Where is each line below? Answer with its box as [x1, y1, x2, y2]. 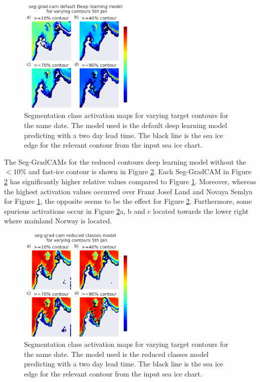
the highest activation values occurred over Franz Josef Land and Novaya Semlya [4, 186, 253, 196]
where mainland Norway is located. [4, 215, 112, 226]
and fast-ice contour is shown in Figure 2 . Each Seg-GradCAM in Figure [28, 166, 251, 177]
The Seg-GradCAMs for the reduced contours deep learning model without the [4, 156, 246, 167]
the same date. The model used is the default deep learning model [24, 119, 227, 130]
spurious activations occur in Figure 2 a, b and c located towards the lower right [4, 205, 249, 216]
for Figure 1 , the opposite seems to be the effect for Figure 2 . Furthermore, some [4, 196, 252, 206]
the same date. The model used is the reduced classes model [24, 348, 209, 359]
